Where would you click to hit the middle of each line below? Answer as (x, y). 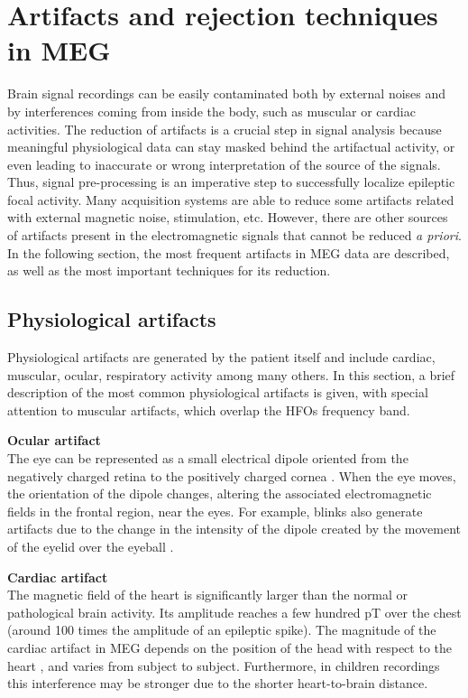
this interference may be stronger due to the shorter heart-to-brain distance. (218, 683)
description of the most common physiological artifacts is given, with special (218, 392)
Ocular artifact (54, 440)
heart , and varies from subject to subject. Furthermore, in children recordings (224, 665)
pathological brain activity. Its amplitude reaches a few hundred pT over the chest (234, 612)
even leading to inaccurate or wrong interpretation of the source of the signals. (224, 164)
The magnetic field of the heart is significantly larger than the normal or (208, 595)
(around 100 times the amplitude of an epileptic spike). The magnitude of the (222, 630)
